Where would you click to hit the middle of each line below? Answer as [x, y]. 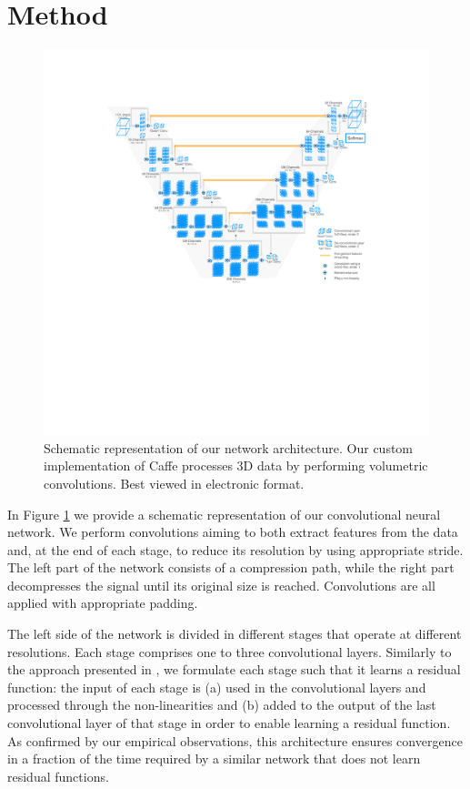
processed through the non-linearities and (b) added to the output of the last [222, 705]
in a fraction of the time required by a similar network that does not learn [214, 759]
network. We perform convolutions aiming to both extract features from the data [233, 532]
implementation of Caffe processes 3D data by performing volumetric [236, 465]
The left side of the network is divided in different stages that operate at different [235, 634]
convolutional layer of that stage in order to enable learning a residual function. [229, 723]
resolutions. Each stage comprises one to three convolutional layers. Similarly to [230, 651]
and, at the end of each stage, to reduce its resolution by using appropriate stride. [235, 549]
